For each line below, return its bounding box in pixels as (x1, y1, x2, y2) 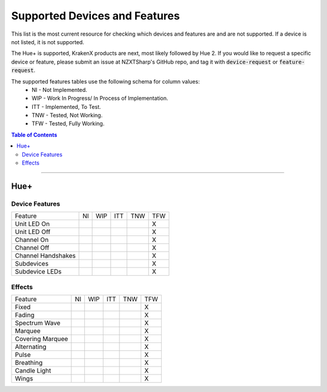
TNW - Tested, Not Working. (31, 112, 103, 119)
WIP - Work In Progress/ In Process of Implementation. (31, 94, 169, 102)
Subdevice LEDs (15, 267, 62, 276)
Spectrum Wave (15, 318, 61, 327)
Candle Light (15, 366, 51, 374)
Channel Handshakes (15, 252, 76, 260)
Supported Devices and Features (11, 9, 180, 22)
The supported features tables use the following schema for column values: (11, 77, 200, 85)
